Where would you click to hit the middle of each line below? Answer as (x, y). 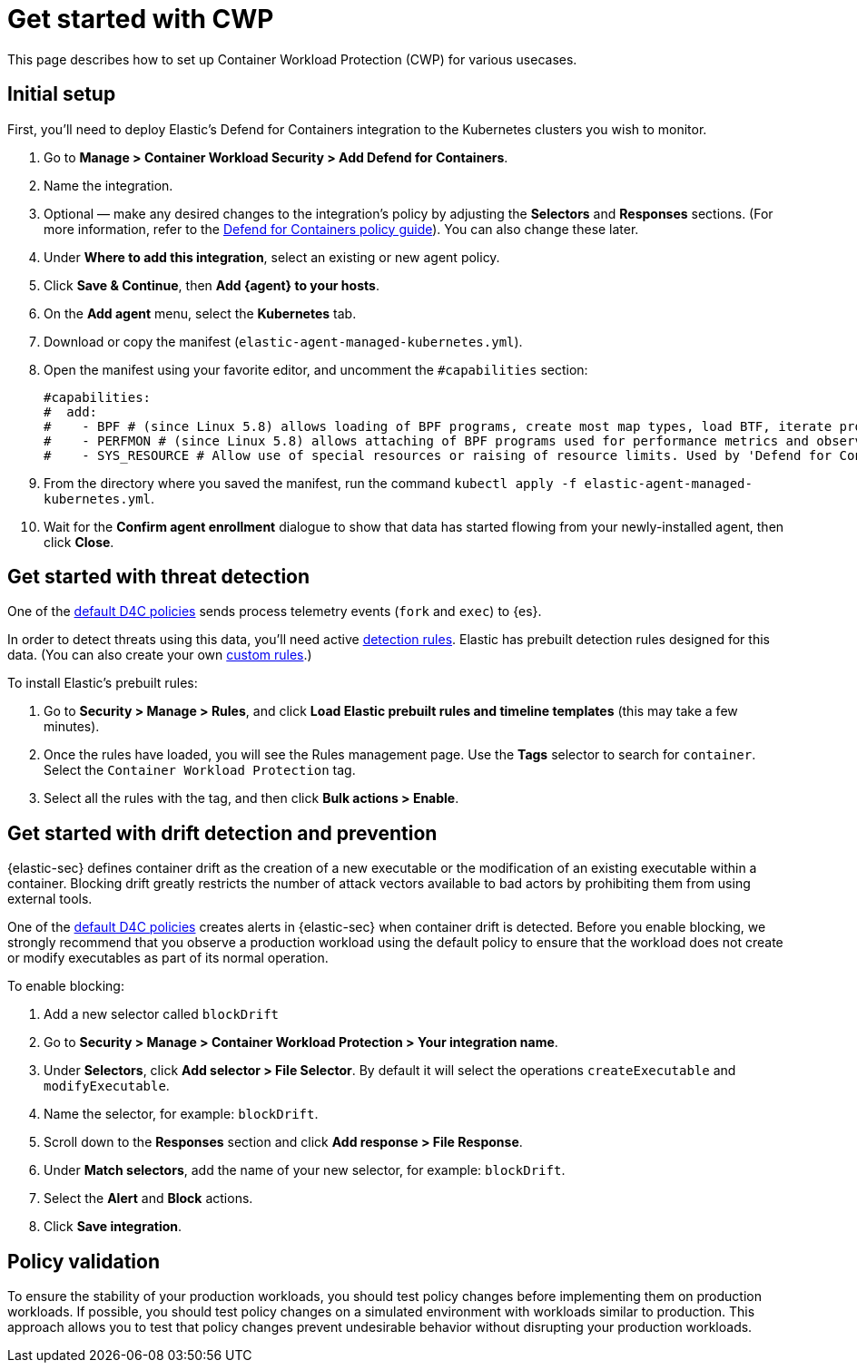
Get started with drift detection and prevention (222, 833)
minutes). (72, 727)
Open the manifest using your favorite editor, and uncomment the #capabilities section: (316, 369)
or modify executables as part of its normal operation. (168, 958)
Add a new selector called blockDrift (162, 1014)
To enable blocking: (66, 986)
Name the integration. (108, 185)
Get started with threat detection (159, 577)
